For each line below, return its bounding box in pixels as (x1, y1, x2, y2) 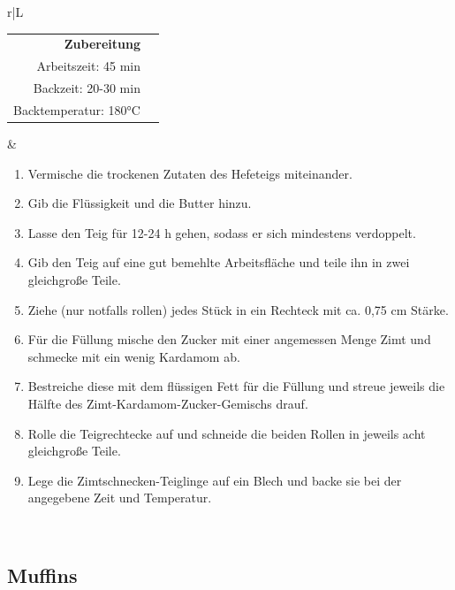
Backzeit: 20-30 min (33, 79, 140, 97)
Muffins (7, 561, 78, 588)
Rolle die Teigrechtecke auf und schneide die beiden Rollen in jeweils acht (27, 424, 426, 442)
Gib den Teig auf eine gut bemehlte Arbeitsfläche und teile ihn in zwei (27, 253, 410, 272)
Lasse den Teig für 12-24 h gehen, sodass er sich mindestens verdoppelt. (27, 223, 416, 241)
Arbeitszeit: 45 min (36, 57, 140, 75)
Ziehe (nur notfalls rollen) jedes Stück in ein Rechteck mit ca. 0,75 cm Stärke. (27, 300, 449, 318)
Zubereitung (64, 34, 140, 53)
